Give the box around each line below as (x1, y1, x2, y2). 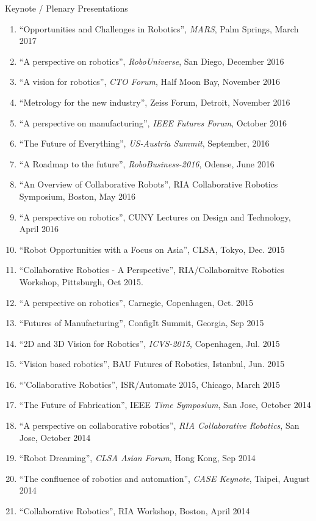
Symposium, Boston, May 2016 (19, 189, 135, 202)
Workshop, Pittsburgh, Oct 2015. (19, 275, 143, 288)
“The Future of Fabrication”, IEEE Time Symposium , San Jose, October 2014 (19, 398, 311, 411)
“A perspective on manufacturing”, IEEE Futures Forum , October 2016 (19, 116, 287, 129)
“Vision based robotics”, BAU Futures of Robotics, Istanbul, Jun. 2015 (19, 357, 285, 370)
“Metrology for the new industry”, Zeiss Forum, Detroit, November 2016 (19, 95, 290, 108)
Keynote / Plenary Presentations (5, 2, 128, 14)
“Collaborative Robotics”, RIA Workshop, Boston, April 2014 (19, 505, 250, 517)
